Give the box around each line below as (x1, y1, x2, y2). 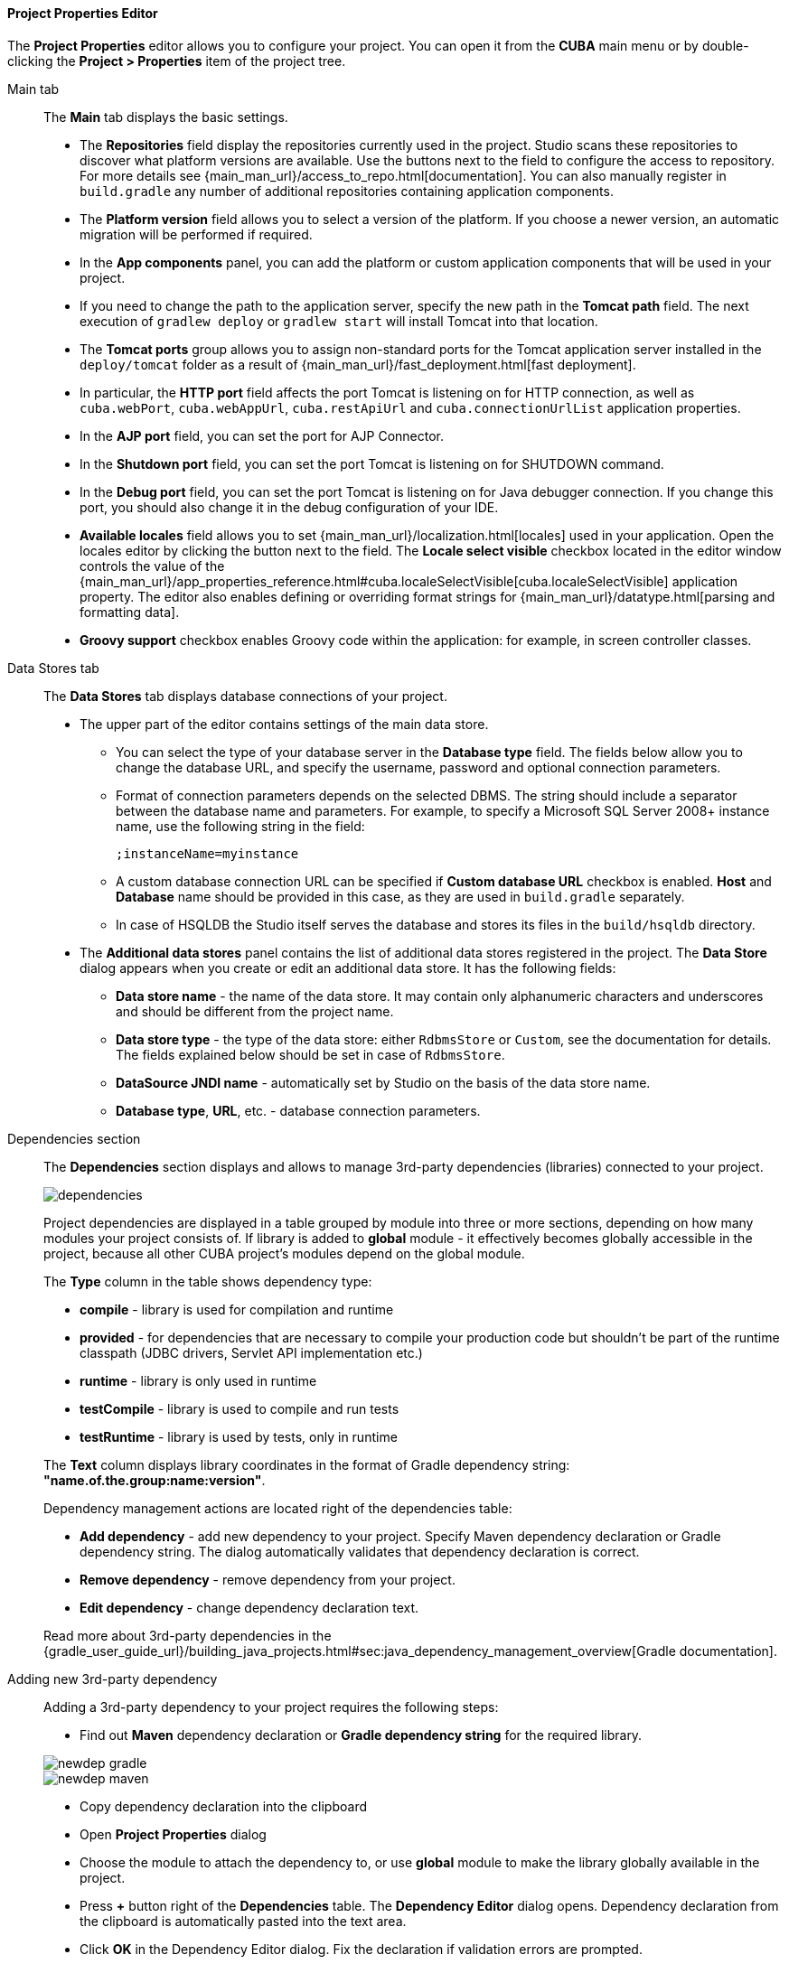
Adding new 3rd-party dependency (7, 1670, 218, 1687)
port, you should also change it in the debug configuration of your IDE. (80, 499, 499, 515)
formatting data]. (80, 603, 180, 620)
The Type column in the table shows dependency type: (43, 1273, 372, 1289)
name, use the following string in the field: (116, 818, 365, 834)
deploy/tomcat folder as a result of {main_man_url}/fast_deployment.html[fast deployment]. (80, 356, 636, 372)
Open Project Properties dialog (80, 1826, 267, 1842)
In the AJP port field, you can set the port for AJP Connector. (80, 427, 444, 444)
